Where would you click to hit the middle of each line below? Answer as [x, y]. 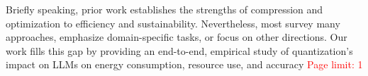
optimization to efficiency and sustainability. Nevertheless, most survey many [173, 23]
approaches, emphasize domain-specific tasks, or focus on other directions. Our [177, 37]
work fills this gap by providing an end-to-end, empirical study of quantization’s [179, 50]
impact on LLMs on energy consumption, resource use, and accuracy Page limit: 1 [184, 64]
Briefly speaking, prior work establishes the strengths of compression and [165, 9]
